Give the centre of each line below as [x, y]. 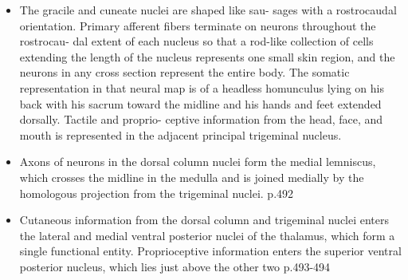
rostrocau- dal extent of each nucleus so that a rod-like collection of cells [196, 41]
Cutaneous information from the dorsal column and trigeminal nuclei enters [204, 220]
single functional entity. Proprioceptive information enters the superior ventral [210, 251]
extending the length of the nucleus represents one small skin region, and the [207, 56]
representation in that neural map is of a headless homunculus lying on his [202, 87]
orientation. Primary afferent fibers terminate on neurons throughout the [198, 25]
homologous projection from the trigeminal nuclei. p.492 [157, 193]
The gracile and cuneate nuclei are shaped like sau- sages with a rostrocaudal [208, 10]
